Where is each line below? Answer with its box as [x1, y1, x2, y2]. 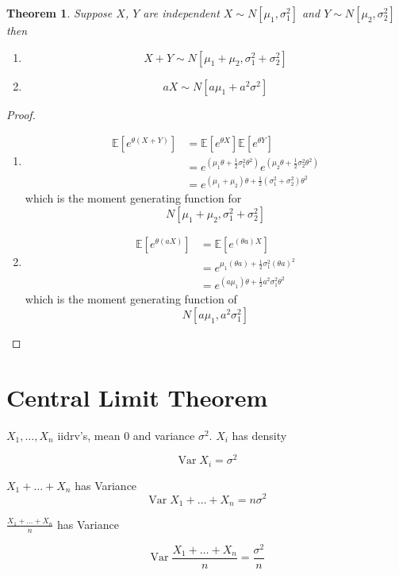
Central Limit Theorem [6, 380, 268, 413]
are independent [143, 5, 220, 21]
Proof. [6, 106, 36, 122]
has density [232, 426, 287, 443]
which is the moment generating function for [25, 190, 242, 206]
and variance [132, 426, 195, 443]
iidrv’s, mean [57, 426, 121, 443]
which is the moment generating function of [25, 291, 237, 307]
